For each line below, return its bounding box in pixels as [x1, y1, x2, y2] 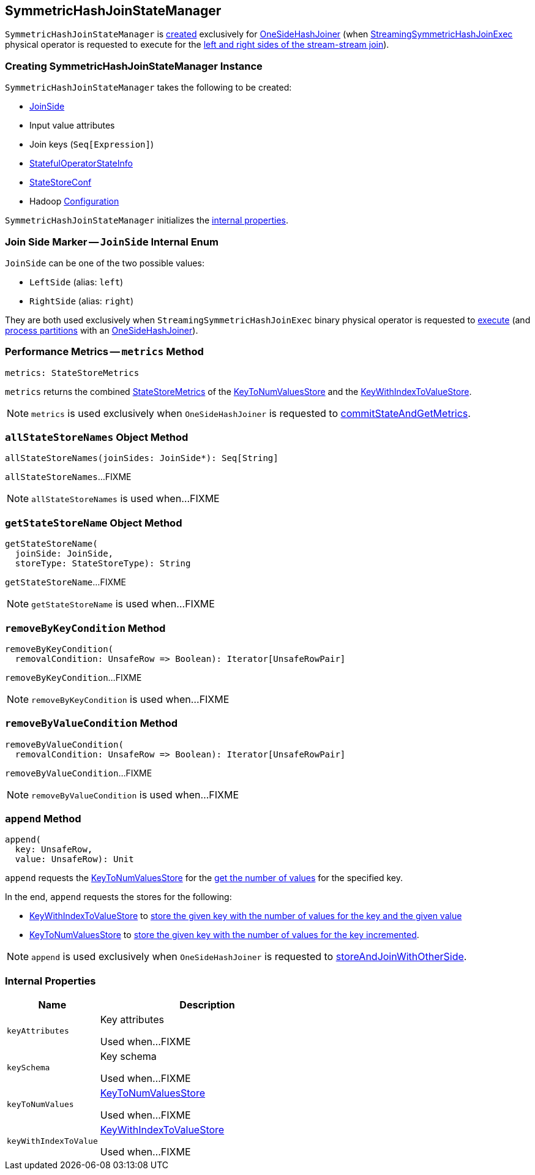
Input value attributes [29, 120, 115, 131]
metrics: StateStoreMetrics [5, 367, 140, 378]
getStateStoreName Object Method [5, 516, 182, 529]
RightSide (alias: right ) [29, 295, 134, 306]
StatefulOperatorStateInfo [29, 158, 133, 169]
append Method [5, 813, 81, 825]
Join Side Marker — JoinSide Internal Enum [5, 235, 219, 248]
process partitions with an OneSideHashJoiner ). [5, 325, 198, 336]
